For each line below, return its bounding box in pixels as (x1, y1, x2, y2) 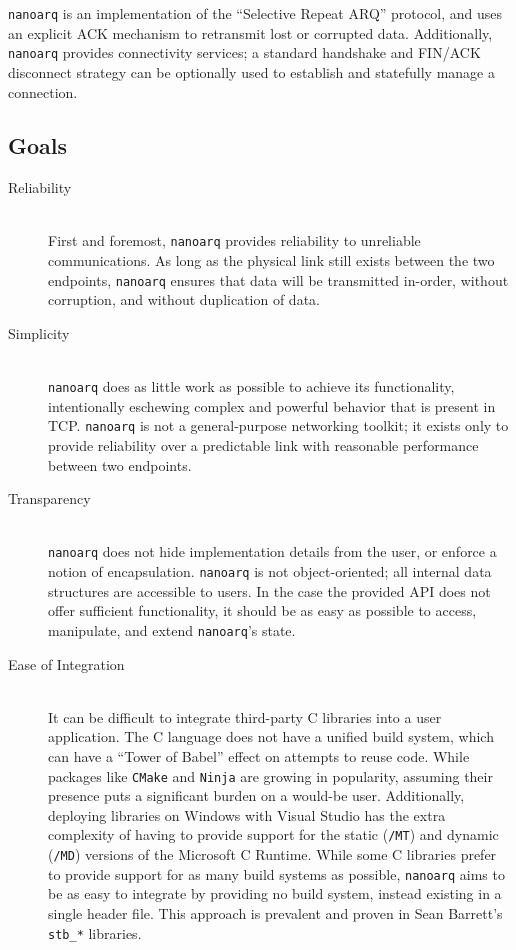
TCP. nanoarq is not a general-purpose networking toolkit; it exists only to (48, 415, 509, 436)
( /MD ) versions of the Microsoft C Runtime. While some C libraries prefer (48, 844, 497, 865)
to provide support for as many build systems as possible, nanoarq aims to (48, 863, 505, 884)
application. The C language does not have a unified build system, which (48, 726, 494, 747)
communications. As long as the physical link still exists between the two (48, 250, 495, 271)
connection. (8, 81, 78, 102)
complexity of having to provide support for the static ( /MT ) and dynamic (48, 824, 499, 845)
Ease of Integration (8, 653, 125, 674)
